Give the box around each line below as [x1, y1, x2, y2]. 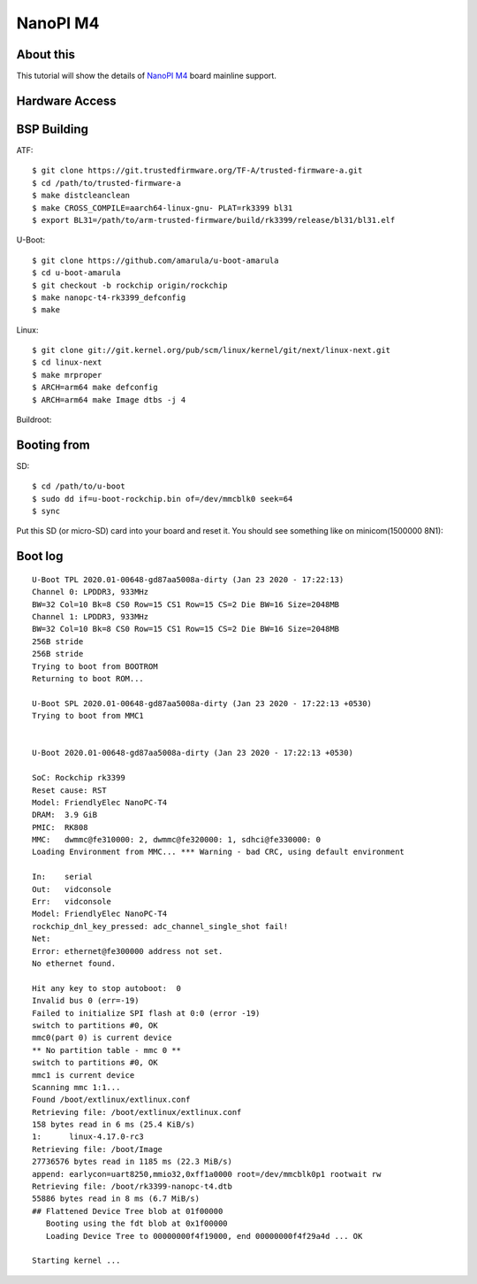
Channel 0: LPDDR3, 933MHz [32, 587, 149, 597]
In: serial [32, 872, 93, 882]
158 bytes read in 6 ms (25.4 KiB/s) [32, 1119, 196, 1130]
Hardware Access [16, 93, 117, 108]
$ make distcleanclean [32, 190, 131, 201]
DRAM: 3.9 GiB [32, 810, 98, 820]
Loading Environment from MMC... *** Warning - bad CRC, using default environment [32, 847, 405, 857]
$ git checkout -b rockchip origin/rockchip [32, 280, 229, 290]
